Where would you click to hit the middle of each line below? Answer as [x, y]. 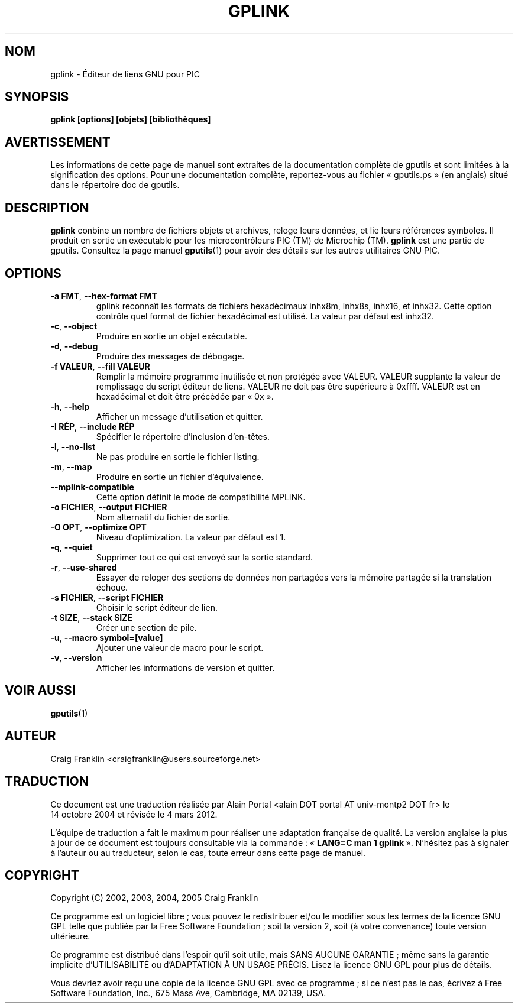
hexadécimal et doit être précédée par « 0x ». [185, 396]
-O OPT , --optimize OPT [98, 527]
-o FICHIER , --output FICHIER [109, 507]
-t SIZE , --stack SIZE [92, 617]
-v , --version [76, 657]
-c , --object [74, 326]
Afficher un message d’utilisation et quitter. [179, 416]
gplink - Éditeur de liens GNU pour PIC [125, 74]
